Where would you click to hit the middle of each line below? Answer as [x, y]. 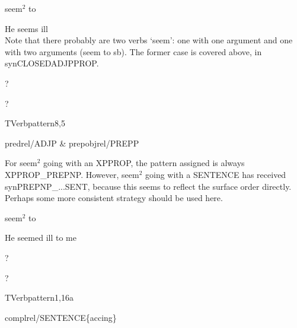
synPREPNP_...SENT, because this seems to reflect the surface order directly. [148, 186]
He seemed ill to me [41, 238]
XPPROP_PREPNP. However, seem [72, 174]
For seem [21, 163]
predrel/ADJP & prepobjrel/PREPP [72, 143]
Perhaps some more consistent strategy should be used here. [114, 198]
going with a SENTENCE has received [216, 174]
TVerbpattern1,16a [39, 297]
